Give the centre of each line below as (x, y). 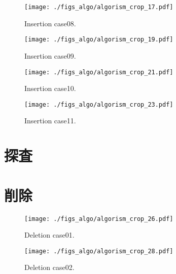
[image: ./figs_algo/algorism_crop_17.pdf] (99, 7)
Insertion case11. (50, 121)
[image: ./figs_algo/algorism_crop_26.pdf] (99, 219)
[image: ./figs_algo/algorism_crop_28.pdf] (99, 251)
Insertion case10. (50, 88)
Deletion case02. (49, 267)
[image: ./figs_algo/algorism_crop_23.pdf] (99, 104)
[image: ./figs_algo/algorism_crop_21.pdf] (99, 72)
